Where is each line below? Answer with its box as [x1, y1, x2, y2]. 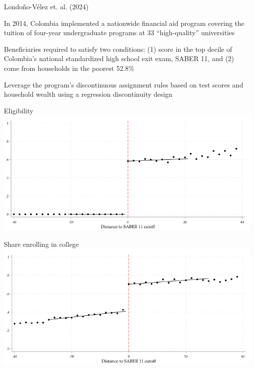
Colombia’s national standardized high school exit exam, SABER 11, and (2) [4, 53, 234, 64]
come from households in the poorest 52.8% [4, 63, 134, 73]
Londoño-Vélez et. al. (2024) [4, 1, 89, 11]
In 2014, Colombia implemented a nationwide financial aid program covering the [4, 18, 245, 28]
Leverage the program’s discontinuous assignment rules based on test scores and [4, 79, 243, 89]
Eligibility [4, 105, 34, 115]
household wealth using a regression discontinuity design [4, 89, 172, 99]
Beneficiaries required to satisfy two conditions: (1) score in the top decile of [4, 43, 232, 54]
